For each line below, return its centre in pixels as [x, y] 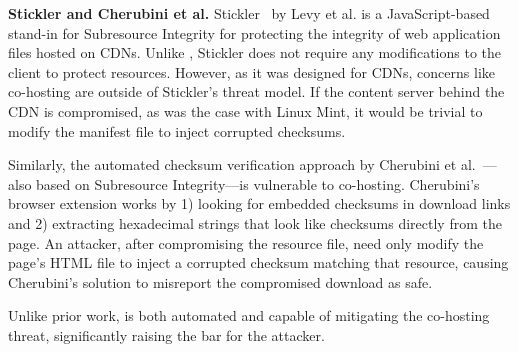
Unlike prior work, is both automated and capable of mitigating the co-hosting [249, 315]
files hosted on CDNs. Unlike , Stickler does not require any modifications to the [255, 52]
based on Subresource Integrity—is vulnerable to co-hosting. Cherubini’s [258, 183]
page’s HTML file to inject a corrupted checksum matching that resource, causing [258, 262]
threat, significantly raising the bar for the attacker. [166, 334]
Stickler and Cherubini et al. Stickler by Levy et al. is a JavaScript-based [249, 13]
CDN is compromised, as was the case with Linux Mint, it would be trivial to [245, 110]
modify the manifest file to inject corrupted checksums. [177, 130]
